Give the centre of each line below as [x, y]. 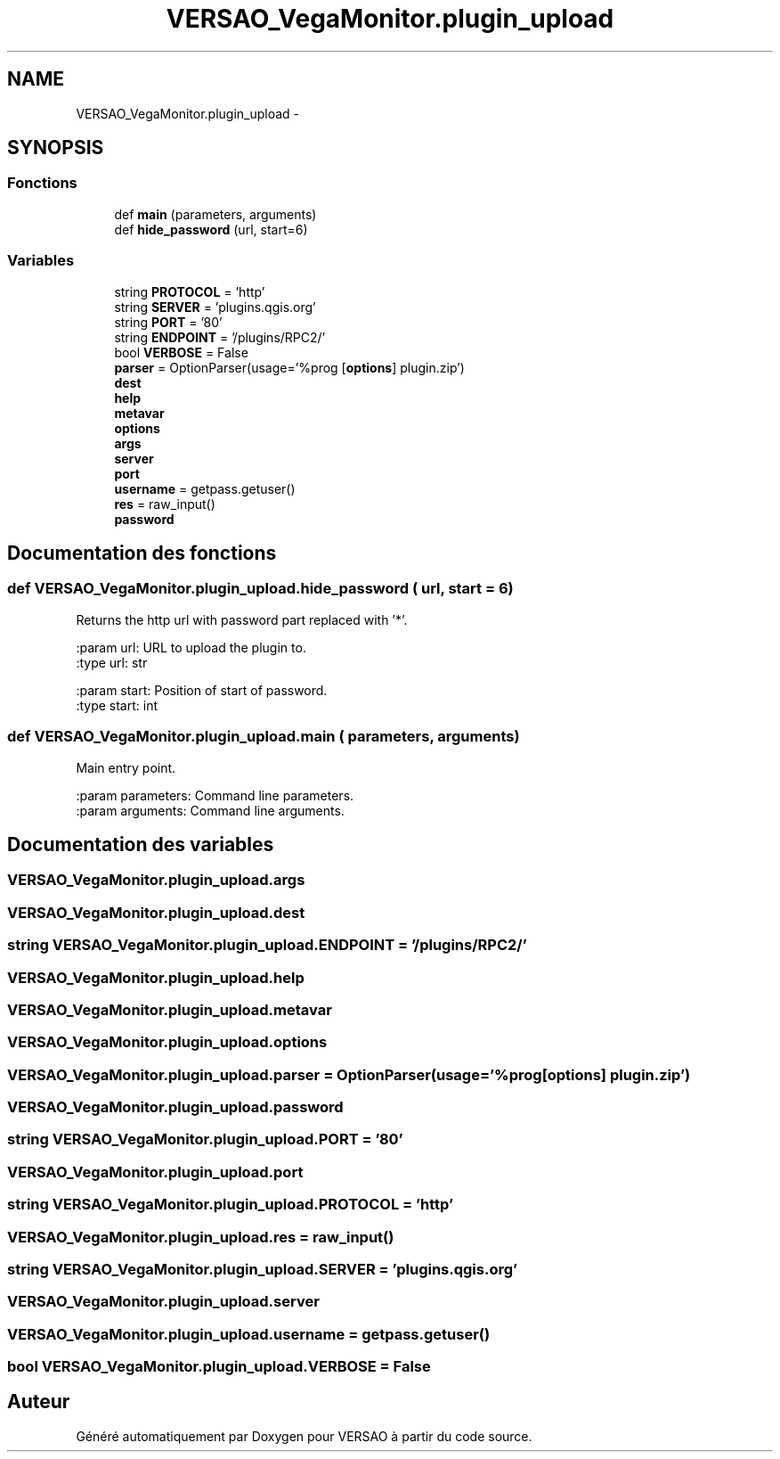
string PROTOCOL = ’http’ [190, 291]
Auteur [39, 1402]
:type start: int [117, 705]
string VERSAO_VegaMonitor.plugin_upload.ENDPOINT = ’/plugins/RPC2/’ [267, 945]
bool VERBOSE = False [181, 352]
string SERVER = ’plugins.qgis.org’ [215, 307]
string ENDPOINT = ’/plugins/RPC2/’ [220, 337]
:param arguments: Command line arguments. [210, 810]
